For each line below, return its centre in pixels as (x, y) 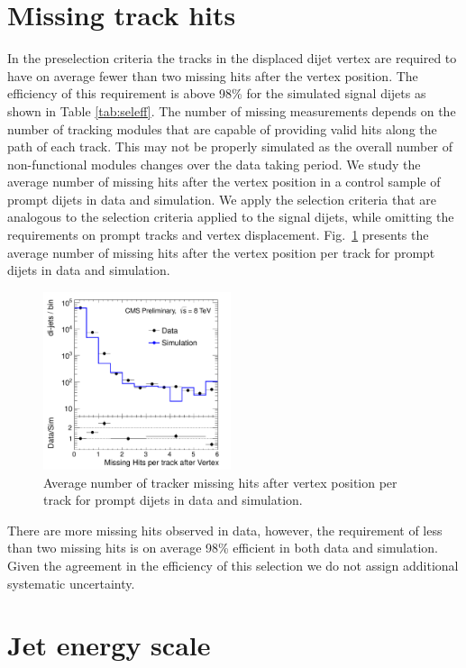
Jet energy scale (109, 645)
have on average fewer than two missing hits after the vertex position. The (213, 75)
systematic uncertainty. (71, 583)
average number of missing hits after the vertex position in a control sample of (224, 182)
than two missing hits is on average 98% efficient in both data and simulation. (223, 548)
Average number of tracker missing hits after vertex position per (220, 482)
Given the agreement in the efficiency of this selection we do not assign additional (233, 565)
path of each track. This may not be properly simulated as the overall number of (230, 146)
